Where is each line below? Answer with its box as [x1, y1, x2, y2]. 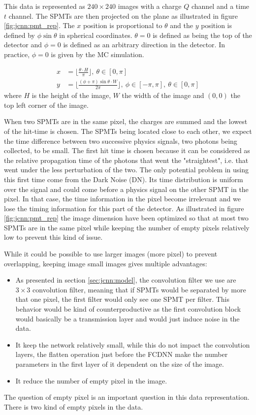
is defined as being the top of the [153, 30, 252, 40]
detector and [4, 39, 42, 50]
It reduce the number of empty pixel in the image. [15, 375, 167, 385]
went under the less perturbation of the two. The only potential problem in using [4, 164, 249, 175]
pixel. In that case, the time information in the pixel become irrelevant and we [4, 193, 241, 204]
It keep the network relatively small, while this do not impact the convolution [15, 339, 250, 350]
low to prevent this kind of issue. [4, 232, 103, 242]
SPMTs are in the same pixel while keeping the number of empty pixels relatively [4, 222, 250, 232]
